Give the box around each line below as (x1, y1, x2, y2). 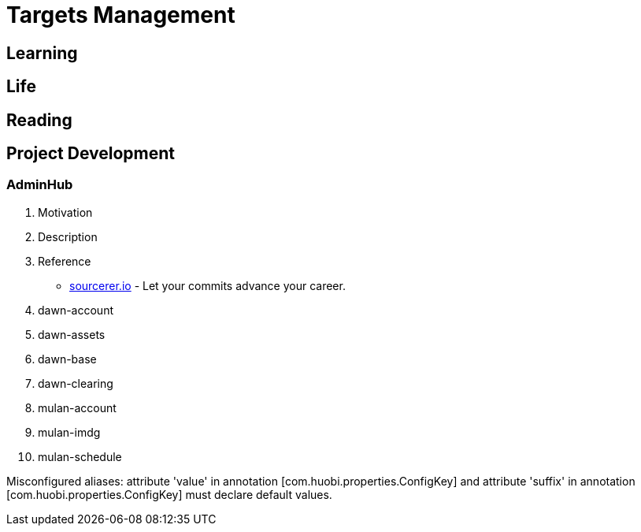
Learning (6, 43, 78, 63)
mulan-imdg (38, 425, 101, 439)
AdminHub (6, 177, 73, 193)
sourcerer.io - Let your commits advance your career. (69, 278, 346, 292)
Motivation (38, 205, 93, 219)
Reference (38, 254, 91, 268)
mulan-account (38, 400, 117, 415)
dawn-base (38, 352, 97, 366)
